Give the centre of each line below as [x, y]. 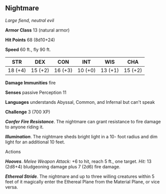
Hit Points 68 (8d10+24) [30, 40]
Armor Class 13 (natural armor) [37, 30]
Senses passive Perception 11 [36, 92]
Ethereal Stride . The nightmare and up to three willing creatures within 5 [80, 176]
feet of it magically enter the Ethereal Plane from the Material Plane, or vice [82, 181]
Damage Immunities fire [30, 83]
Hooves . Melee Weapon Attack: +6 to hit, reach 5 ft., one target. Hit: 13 [78, 161]
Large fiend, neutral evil [30, 20]
